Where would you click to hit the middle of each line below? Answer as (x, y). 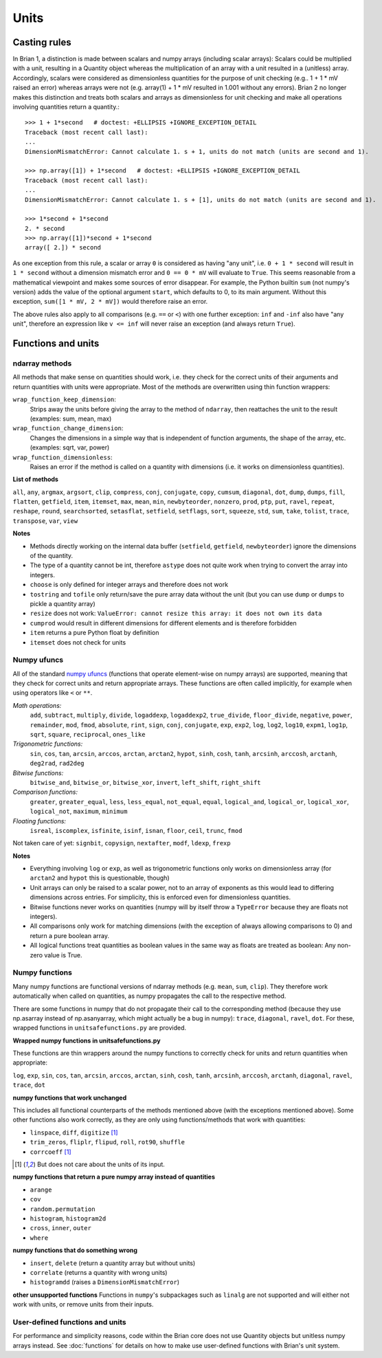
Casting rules (42, 42)
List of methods (35, 479)
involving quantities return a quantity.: (66, 107)
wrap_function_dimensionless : (63, 457)
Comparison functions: (45, 792)
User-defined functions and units (69, 1322)
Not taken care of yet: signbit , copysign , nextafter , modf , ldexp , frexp (122, 843)
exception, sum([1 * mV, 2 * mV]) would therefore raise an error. (110, 302)
